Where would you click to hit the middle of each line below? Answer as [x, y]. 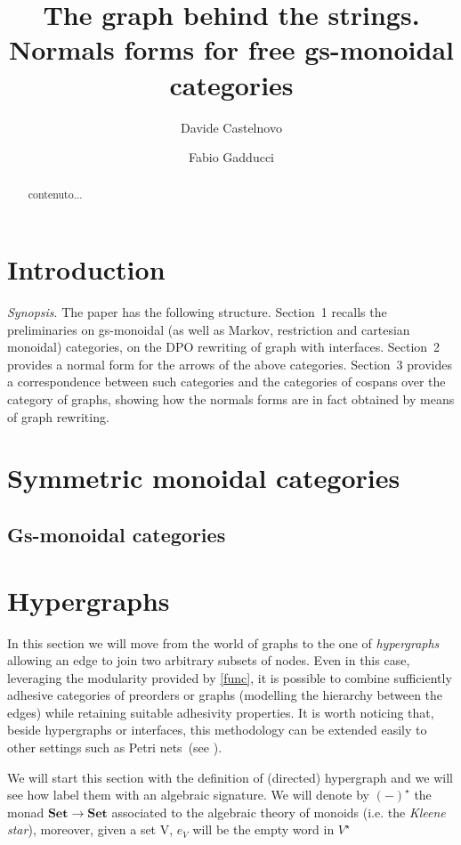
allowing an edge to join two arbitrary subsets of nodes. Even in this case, [209, 660]
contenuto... [55, 195]
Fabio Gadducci [231, 157]
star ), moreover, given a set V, [90, 829]
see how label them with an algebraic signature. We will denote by [188, 795]
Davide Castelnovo [231, 127]
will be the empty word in [263, 829]
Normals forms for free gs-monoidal [231, 49]
